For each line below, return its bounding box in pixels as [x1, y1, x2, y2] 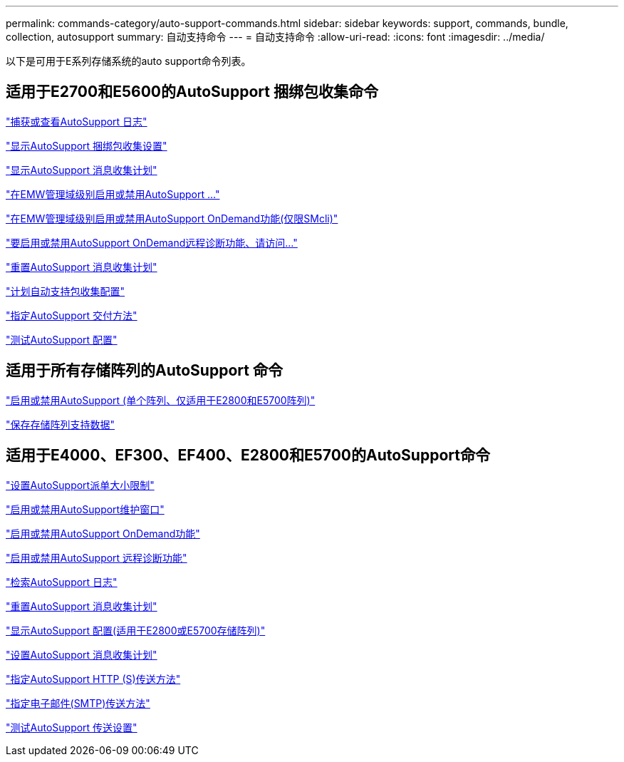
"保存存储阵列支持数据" [6, 418, 115, 431]
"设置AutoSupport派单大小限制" [6, 478, 155, 491]
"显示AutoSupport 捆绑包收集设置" [6, 139, 167, 152]
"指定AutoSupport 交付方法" [6, 309, 137, 321]
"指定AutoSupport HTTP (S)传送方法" [6, 672, 181, 685]
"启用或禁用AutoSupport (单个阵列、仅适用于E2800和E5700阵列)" [6, 393, 316, 406]
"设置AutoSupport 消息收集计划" [6, 648, 157, 661]
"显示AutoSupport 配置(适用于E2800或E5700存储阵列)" [6, 624, 266, 637]
